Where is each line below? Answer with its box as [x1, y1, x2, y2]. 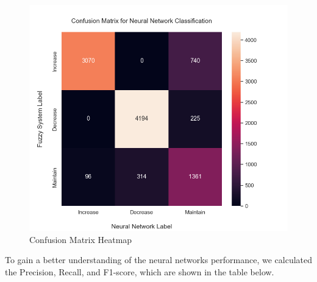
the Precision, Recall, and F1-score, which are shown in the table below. [5, 265, 274, 278]
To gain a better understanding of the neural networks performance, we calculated [5, 253, 313, 266]
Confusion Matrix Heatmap [29, 233, 132, 245]
